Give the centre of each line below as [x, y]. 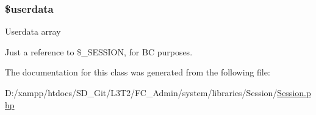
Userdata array [33, 31]
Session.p [294, 92]
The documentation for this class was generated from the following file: [138, 72]
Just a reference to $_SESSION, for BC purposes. [99, 51]
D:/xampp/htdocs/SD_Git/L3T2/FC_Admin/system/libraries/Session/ [141, 92]
